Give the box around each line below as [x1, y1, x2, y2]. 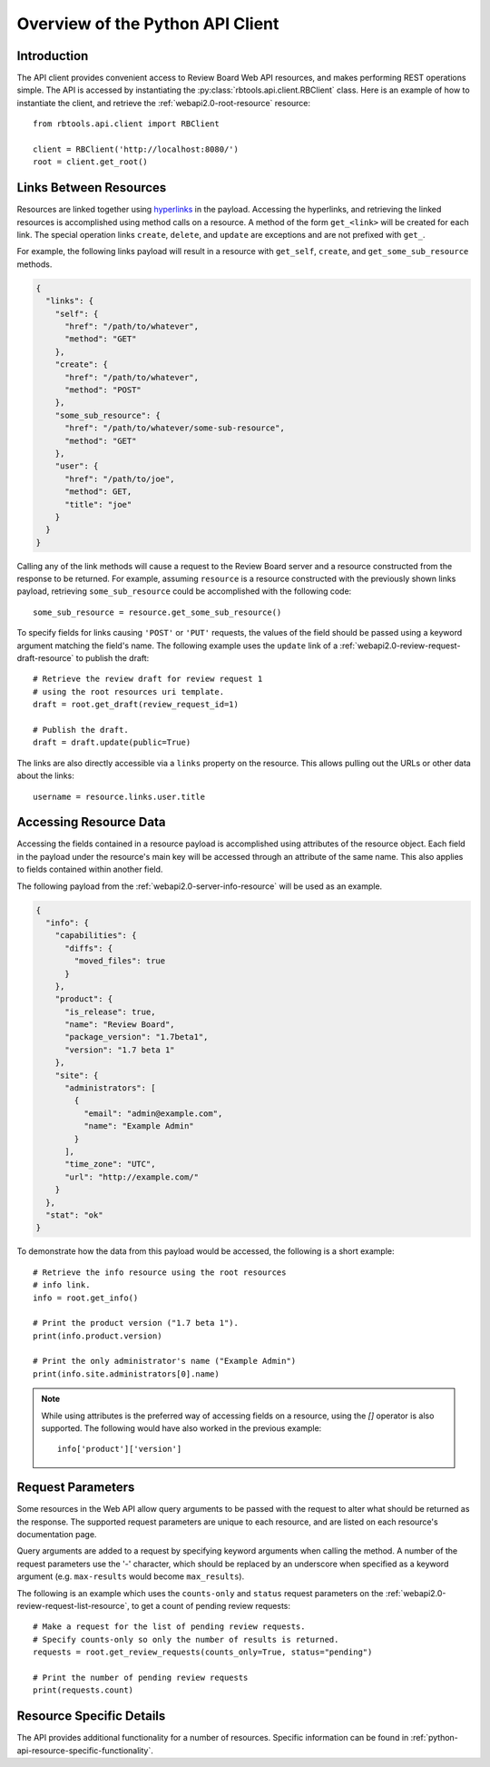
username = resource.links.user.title [33, 791, 206, 802]
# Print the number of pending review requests [33, 1673, 249, 1683]
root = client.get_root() [33, 157, 149, 167]
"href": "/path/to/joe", [64, 473, 176, 484]
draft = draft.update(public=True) [33, 737, 191, 748]
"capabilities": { [54, 931, 137, 941]
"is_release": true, [64, 1006, 156, 1017]
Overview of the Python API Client [16, 14, 279, 34]
